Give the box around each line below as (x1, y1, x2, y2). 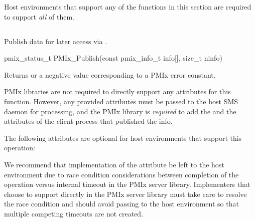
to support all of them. (4, 11, 74, 22)
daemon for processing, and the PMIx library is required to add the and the (4, 106, 236, 116)
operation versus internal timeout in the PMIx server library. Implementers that (4, 179, 250, 189)
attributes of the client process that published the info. (4, 116, 173, 126)
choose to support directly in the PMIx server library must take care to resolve (4, 188, 247, 199)
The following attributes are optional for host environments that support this (4, 132, 242, 143)
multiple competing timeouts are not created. (4, 208, 144, 218)
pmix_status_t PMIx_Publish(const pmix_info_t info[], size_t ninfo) (4, 53, 222, 63)
